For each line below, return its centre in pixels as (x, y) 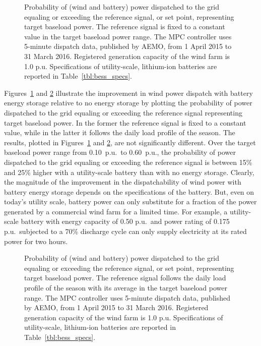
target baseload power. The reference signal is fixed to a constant (125, 26)
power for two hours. (36, 241)
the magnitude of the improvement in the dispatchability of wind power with (123, 182)
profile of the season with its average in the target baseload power (126, 288)
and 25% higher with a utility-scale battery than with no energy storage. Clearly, (129, 172)
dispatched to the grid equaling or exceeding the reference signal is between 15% (128, 162)
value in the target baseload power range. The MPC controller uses (128, 36)
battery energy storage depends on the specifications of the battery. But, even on (129, 191)
